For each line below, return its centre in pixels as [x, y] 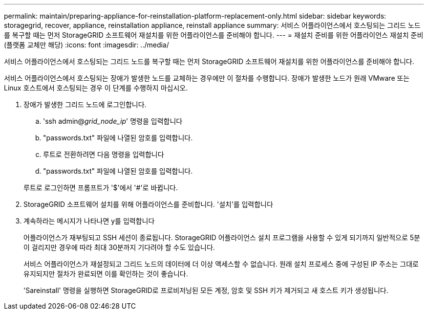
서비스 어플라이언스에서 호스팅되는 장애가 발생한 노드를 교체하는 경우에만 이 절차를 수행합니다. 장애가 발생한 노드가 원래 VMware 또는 [207, 78]
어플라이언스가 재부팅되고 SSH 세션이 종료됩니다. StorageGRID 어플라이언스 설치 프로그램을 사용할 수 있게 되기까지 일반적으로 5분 [222, 237]
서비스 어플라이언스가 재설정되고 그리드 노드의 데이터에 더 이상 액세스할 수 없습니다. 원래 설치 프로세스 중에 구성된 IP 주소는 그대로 [221, 264]
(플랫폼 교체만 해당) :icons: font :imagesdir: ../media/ [86, 45]
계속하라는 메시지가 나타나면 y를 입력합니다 [89, 221]
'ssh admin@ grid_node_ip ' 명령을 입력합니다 [113, 121]
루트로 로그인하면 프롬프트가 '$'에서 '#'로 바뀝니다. [101, 188]
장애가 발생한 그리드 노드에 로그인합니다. [85, 104]
